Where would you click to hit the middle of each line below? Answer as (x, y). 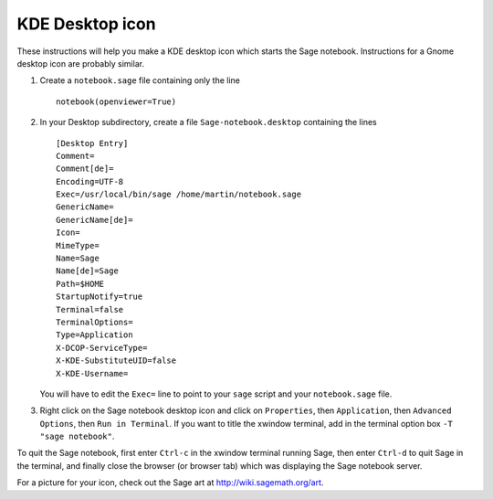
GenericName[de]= (94, 220)
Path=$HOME (80, 284)
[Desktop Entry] (92, 143)
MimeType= (78, 245)
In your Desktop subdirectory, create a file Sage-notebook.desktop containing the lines (209, 122)
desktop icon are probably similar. (81, 63)
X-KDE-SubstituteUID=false (116, 361)
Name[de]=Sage (87, 271)
